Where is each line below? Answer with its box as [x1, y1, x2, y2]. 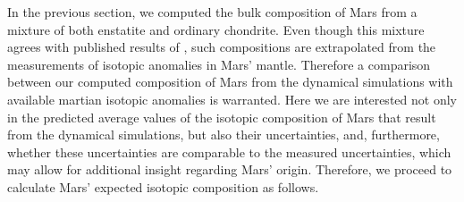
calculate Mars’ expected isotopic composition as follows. [7, 177, 319, 196]
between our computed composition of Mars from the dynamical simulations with [7, 72, 453, 91]
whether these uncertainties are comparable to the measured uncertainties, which [7, 142, 451, 161]
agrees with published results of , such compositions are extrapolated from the [7, 38, 436, 56]
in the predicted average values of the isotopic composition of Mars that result [7, 107, 436, 126]
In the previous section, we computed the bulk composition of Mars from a [7, 3, 418, 21]
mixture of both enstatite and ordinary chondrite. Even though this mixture [7, 20, 425, 38]
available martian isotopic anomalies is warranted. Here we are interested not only [7, 89, 457, 108]
